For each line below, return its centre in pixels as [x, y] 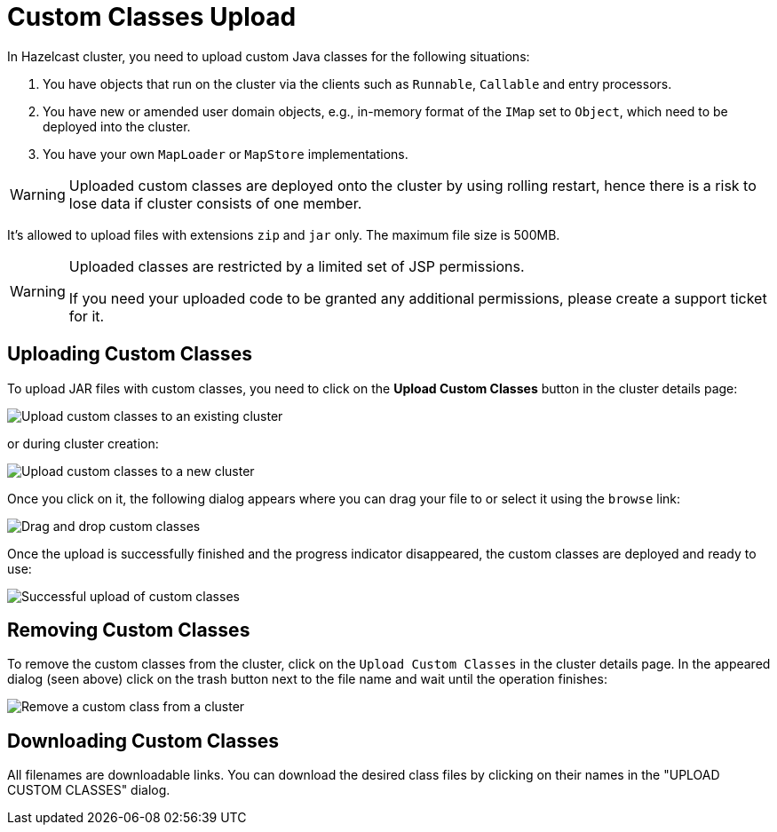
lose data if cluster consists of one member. [215, 203]
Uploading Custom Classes [130, 354]
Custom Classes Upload [152, 17]
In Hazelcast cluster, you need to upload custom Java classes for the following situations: [269, 56]
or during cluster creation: [83, 443]
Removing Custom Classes [129, 630]
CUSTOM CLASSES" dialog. [89, 790]
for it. [87, 316]
